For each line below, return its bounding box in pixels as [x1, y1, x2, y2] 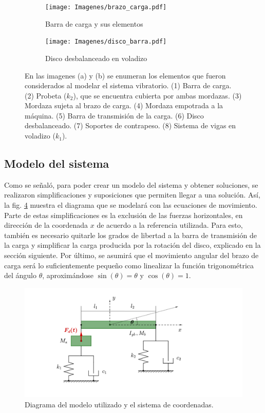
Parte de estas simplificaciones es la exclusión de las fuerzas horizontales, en [4, 209, 243, 220]
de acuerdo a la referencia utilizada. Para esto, [97, 220, 243, 230]
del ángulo [4, 270, 37, 281]
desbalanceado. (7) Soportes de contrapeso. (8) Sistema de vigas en [25, 120, 236, 131]
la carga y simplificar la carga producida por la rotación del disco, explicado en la [4, 240, 261, 250]
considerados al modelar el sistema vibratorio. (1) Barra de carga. [25, 80, 232, 91]
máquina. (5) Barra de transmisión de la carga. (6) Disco [25, 110, 204, 121]
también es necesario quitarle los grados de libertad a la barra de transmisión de [4, 229, 257, 240]
